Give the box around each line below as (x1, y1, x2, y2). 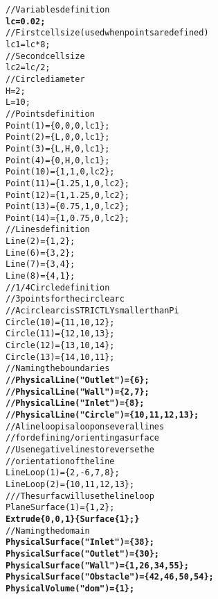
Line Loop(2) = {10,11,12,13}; (6, 479, 135, 489)
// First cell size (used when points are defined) (6, 28, 209, 38)
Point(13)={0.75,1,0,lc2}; (6, 202, 129, 212)
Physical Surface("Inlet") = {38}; (6, 537, 154, 548)
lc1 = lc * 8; (6, 39, 51, 49)
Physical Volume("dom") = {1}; (6, 583, 135, 593)
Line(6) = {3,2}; (6, 247, 75, 258)
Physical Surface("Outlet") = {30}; (6, 548, 159, 559)
